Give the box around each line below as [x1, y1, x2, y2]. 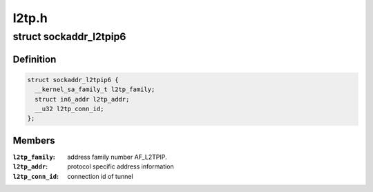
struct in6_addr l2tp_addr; [35, 95, 130, 103]
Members [12, 135, 55, 146]
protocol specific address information [67, 162, 174, 171]
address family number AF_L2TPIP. [67, 153, 167, 161]
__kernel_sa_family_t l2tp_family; [35, 86, 155, 93]
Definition [12, 53, 57, 65]
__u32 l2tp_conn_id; [35, 104, 104, 113]
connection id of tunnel [67, 172, 134, 180]
